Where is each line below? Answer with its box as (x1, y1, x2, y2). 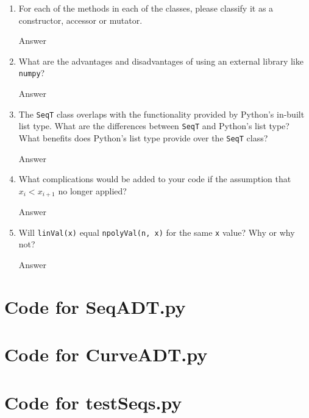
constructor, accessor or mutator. (18, 13, 143, 26)
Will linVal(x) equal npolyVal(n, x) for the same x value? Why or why (18, 225, 295, 238)
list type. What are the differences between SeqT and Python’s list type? (18, 119, 289, 132)
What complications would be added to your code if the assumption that (18, 172, 291, 185)
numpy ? (18, 66, 45, 79)
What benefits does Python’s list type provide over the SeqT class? (18, 131, 268, 144)
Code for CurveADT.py (4, 342, 208, 367)
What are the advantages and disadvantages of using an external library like (18, 54, 304, 67)
